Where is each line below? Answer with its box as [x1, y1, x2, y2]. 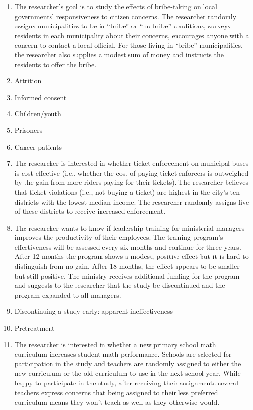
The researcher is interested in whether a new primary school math [14, 339, 216, 349]
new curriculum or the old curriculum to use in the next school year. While [14, 368, 241, 378]
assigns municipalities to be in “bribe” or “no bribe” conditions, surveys [14, 21, 230, 31]
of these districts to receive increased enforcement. [14, 206, 166, 216]
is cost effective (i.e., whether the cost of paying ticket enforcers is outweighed [14, 167, 249, 178]
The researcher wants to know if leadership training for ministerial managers [14, 222, 245, 232]
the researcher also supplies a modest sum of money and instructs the [14, 49, 224, 59]
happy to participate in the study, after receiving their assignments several [14, 378, 238, 387]
